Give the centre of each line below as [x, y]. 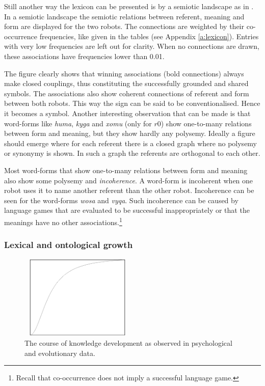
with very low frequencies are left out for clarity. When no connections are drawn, [132, 46]
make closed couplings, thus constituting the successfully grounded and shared [126, 83]
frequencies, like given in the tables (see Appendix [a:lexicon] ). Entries [149, 36]
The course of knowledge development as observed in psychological [128, 343]
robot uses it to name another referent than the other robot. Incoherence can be [129, 190]
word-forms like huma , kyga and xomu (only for [78, 123]
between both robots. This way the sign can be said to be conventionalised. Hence [132, 103]
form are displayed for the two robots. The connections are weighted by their [124, 26]
